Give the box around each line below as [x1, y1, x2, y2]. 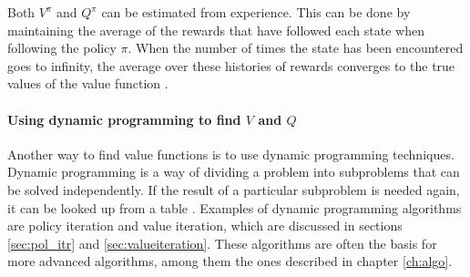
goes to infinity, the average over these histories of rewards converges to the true [7, 56, 455, 75]
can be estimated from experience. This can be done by [101, 3, 411, 21]
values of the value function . [7, 74, 169, 93]
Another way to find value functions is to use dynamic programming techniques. [7, 144, 455, 163]
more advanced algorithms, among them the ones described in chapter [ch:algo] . [7, 251, 453, 271]
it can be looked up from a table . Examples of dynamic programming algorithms [7, 198, 462, 217]
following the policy [7, 38, 117, 57]
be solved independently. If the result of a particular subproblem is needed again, [7, 180, 460, 199]
